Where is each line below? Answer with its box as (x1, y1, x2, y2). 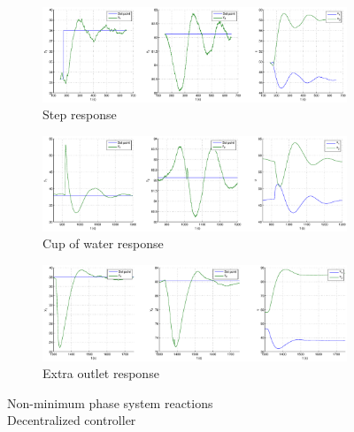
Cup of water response (42, 234, 164, 253)
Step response (42, 105, 117, 124)
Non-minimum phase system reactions (7, 393, 213, 412)
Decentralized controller (7, 411, 136, 429)
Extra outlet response (42, 364, 159, 383)
